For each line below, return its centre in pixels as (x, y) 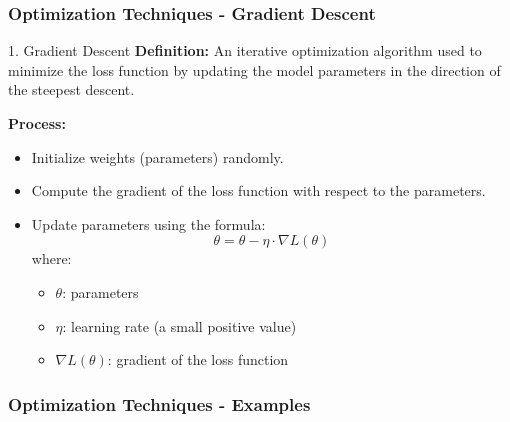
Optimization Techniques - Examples (159, 403)
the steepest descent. (71, 89)
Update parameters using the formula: (148, 223)
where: (51, 258)
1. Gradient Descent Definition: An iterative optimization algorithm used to (245, 50)
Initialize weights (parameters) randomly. (157, 156)
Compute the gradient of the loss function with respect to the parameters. (258, 190)
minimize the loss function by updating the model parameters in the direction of (254, 69)
